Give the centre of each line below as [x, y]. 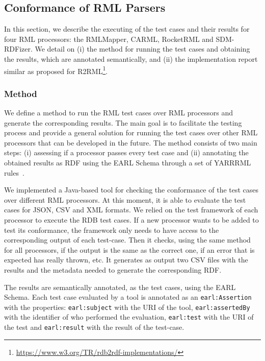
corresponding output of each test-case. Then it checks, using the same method [127, 240]
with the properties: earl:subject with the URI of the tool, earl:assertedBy [127, 307]
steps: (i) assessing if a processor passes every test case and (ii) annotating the [126, 152]
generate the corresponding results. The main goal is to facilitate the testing [123, 122]
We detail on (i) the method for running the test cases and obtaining [142, 49]
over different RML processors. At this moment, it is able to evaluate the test [125, 199]
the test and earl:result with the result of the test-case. [94, 327]
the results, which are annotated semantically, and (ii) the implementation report [131, 58]
